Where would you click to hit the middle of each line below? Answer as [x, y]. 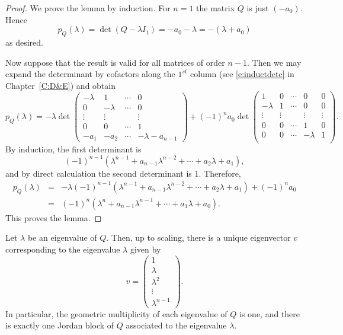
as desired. [24, 42]
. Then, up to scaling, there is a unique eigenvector [198, 237]
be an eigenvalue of [62, 237]
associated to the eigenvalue [176, 325]
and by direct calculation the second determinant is [99, 173]
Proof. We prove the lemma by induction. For [88, 8]
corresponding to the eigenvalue [63, 249]
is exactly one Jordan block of [60, 325]
